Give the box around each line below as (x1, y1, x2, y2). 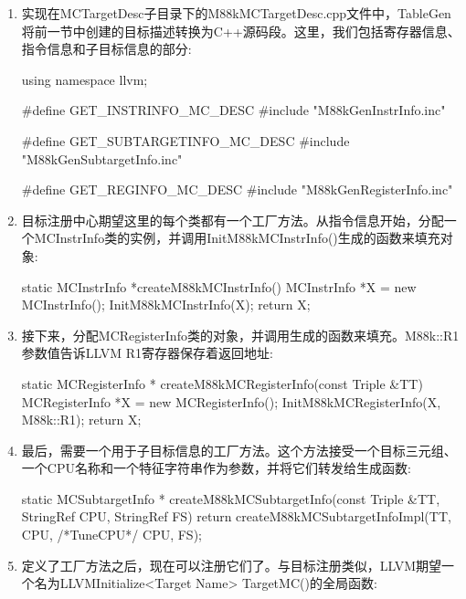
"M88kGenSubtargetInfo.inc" (21, 149, 183, 168)
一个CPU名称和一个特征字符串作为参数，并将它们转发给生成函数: (21, 458, 411, 478)
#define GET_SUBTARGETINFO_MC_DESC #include (21, 131, 350, 150)
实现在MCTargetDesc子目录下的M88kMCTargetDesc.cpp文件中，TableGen (21, 4, 451, 22)
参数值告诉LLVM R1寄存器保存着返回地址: (21, 343, 273, 363)
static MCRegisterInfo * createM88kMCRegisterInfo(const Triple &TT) (21, 373, 423, 393)
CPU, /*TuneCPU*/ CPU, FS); (21, 525, 202, 544)
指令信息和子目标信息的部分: (21, 39, 192, 58)
